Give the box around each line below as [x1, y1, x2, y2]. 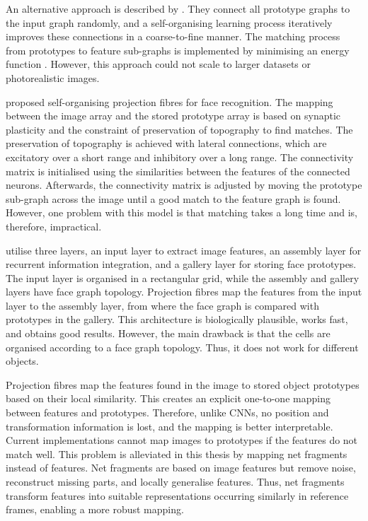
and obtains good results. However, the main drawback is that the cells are [6, 326, 330, 341]
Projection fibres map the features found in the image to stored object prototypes [6, 377, 360, 392]
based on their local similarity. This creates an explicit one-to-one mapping [6, 391, 330, 406]
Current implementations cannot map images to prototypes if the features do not [6, 433, 358, 447]
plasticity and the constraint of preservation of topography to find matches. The [6, 122, 353, 136]
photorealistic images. [6, 70, 100, 85]
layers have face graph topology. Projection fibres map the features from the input [6, 284, 362, 299]
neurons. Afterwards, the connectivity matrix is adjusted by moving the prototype [6, 177, 362, 192]
